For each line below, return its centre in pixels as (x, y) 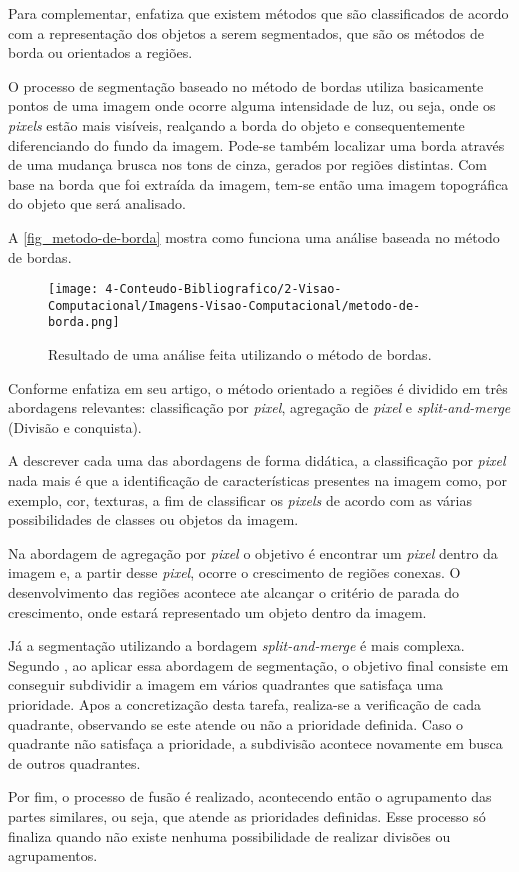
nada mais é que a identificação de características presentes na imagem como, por (258, 480)
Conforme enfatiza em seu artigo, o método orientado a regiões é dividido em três (258, 387)
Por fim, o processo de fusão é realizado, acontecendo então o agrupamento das (250, 796)
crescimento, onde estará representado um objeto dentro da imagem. (217, 611)
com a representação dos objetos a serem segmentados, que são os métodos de (246, 32)
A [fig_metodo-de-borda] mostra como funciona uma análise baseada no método (254, 236)
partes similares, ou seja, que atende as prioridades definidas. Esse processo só (247, 815)
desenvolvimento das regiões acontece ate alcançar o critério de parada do (234, 592)
